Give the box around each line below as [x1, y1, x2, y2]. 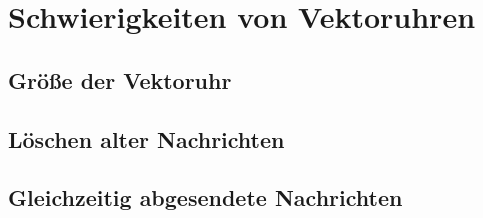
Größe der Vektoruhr [8, 64, 232, 95]
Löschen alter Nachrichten [8, 123, 285, 154]
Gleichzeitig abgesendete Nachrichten [8, 182, 403, 213]
